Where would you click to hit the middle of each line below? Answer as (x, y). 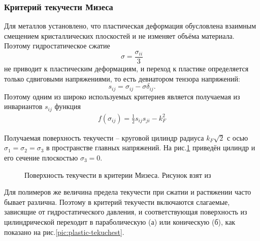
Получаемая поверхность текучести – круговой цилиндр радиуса (104, 137)
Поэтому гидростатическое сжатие (57, 46)
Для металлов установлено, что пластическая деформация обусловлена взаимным (130, 26)
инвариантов (23, 106)
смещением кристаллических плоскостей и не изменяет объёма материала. (119, 35)
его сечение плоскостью (41, 157)
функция (68, 106)
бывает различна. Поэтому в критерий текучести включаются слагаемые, (117, 202)
